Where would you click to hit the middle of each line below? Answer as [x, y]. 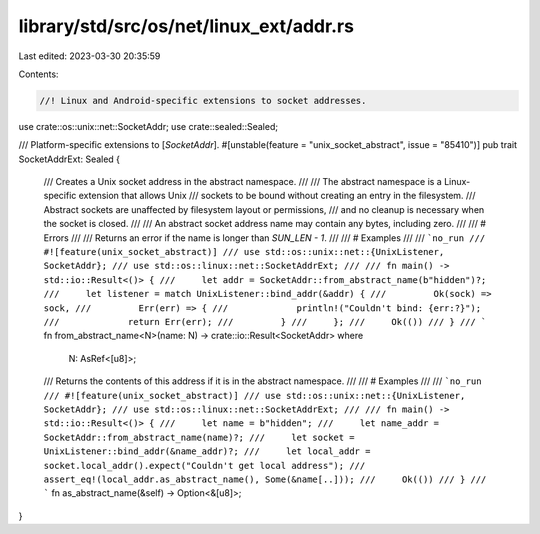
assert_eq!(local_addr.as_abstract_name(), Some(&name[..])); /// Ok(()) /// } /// [265, 479]
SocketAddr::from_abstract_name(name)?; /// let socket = [199, 437]
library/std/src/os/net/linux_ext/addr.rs [186, 26]
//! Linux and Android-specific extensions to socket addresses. [203, 100]
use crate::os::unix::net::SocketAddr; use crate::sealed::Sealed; [148, 126]
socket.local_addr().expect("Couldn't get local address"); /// [204, 465]
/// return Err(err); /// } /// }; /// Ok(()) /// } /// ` [265, 321]
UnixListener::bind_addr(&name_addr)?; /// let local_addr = [207, 451]
